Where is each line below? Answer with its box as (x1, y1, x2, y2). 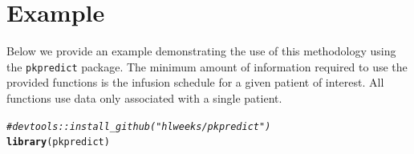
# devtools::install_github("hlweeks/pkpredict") (6, 120, 271, 132)
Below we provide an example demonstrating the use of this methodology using (6, 43, 396, 59)
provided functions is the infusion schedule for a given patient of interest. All (6, 74, 384, 91)
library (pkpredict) (6, 136, 110, 148)
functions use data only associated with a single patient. (6, 89, 282, 106)
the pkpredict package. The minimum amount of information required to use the (6, 58, 408, 75)
